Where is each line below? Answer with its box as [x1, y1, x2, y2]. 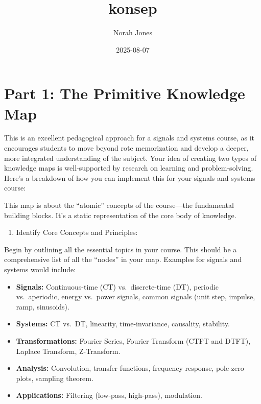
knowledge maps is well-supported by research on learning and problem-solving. [4, 162, 253, 173]
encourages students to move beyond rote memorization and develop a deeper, [4, 142, 249, 153]
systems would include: [4, 264, 76, 274]
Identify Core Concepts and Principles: [16, 227, 138, 237]
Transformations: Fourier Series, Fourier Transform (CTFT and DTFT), [16, 335, 251, 346]
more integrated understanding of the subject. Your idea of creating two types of [4, 152, 256, 163]
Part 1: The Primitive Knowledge [4, 83, 245, 104]
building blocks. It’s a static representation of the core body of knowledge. [4, 209, 236, 220]
